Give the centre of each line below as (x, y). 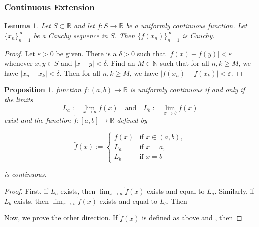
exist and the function (38, 120)
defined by (132, 120)
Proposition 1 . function (43, 90)
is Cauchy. (199, 35)
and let (84, 25)
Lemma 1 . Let (27, 25)
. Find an (121, 63)
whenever (18, 63)
